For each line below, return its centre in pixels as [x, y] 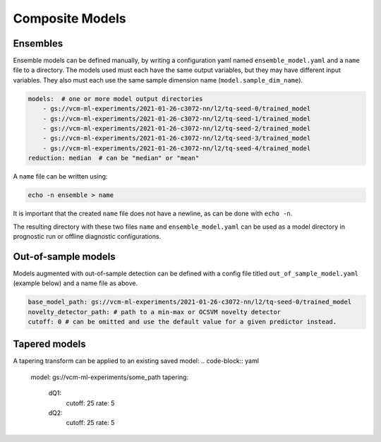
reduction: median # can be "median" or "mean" [114, 158]
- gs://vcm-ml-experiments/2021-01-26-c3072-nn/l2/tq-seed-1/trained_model [177, 119]
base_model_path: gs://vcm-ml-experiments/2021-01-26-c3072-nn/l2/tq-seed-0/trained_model [190, 302]
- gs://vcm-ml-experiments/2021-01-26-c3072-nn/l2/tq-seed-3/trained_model [177, 138]
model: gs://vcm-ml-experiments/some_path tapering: [110, 377]
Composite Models [69, 18]
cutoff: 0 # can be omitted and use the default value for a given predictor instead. [182, 322]
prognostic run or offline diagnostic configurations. [87, 236]
